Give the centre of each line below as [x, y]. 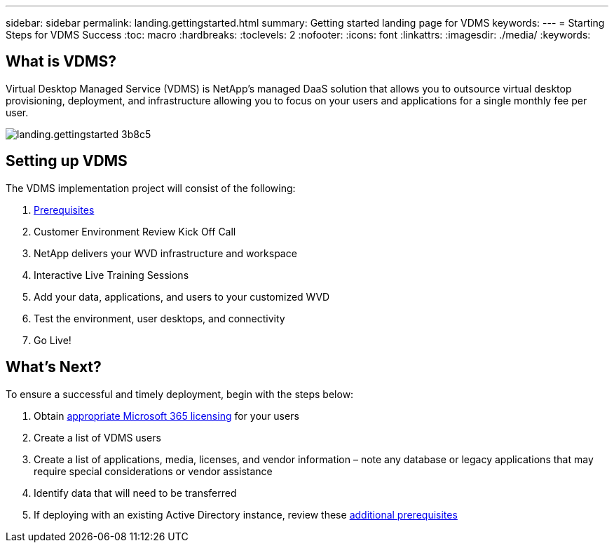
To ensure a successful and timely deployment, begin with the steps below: [180, 394]
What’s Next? [54, 367]
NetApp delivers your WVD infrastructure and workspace [165, 253]
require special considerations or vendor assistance [153, 471]
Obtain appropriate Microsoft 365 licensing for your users [166, 416]
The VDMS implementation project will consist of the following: [151, 188]
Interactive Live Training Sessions [111, 275]
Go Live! [53, 340]
